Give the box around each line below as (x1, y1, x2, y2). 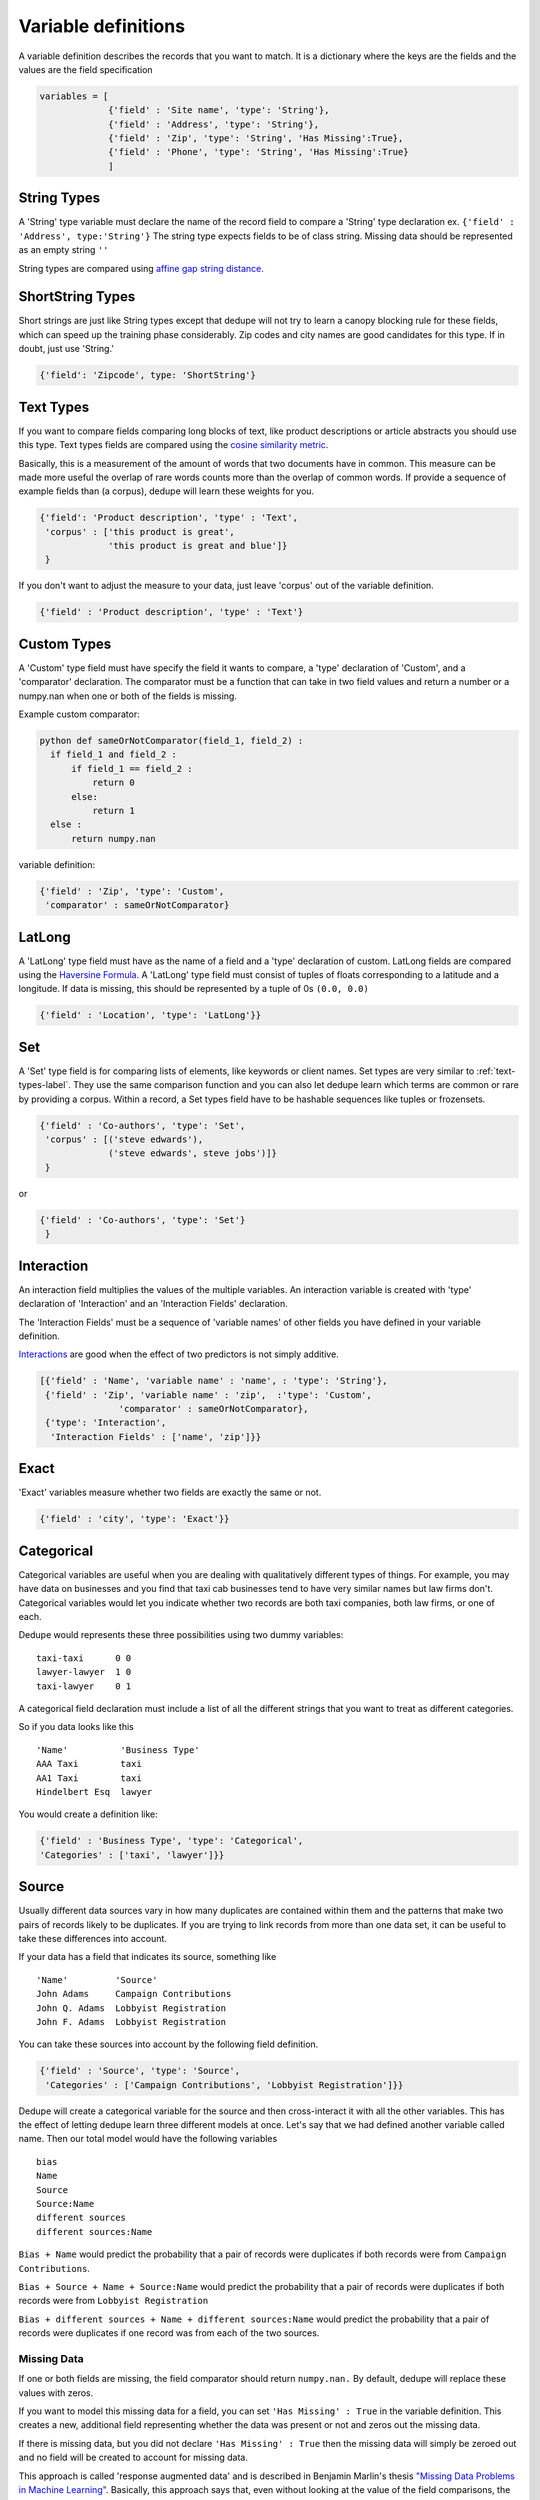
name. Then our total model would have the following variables (18, 2133, 278, 2145)
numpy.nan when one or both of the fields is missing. (18, 690, 237, 702)
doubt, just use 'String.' (18, 343, 115, 355)
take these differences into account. (18, 1932, 167, 1944)
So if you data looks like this (18, 1721, 134, 1733)
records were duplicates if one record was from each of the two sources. (18, 2327, 320, 2339)
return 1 (91, 805, 135, 817)
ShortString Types (18, 288, 136, 305)
